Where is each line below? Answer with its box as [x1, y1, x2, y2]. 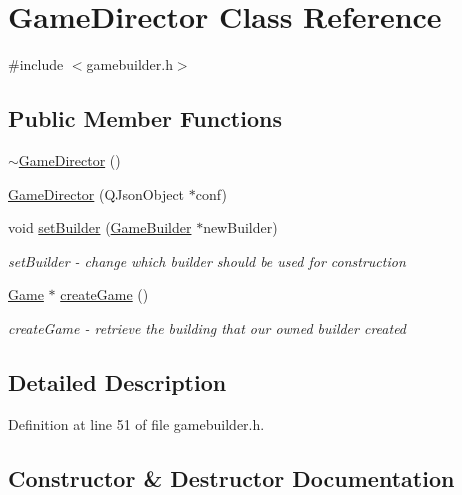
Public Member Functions [8, 103, 282, 134]
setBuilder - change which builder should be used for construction [8, 250, 406, 271]
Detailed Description [8, 366, 227, 397]
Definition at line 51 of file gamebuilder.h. [8, 413, 265, 434]
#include [8, 54, 64, 75]
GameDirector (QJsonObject [8, 183, 185, 204]
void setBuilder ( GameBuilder [8, 217, 192, 238]
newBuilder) [203, 217, 278, 238]
